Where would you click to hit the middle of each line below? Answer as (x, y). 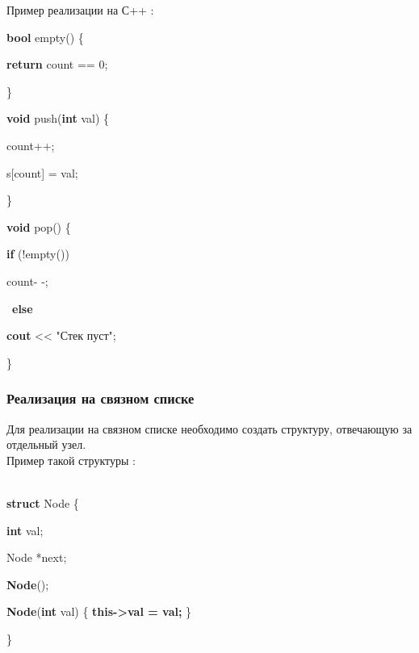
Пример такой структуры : (71, 460)
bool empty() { (45, 37)
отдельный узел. (46, 444)
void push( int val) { (58, 118)
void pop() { (39, 226)
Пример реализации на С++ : (80, 10)
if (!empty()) (38, 254)
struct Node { (43, 502)
